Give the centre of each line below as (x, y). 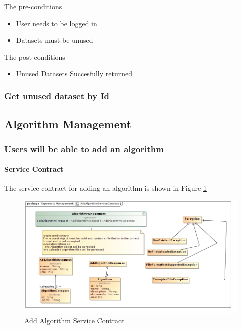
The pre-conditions (33, 6)
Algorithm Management (68, 124)
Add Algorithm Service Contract (74, 320)
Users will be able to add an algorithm (84, 148)
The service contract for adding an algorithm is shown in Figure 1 (105, 188)
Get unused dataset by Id (57, 96)
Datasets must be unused (54, 40)
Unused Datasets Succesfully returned (74, 74)
